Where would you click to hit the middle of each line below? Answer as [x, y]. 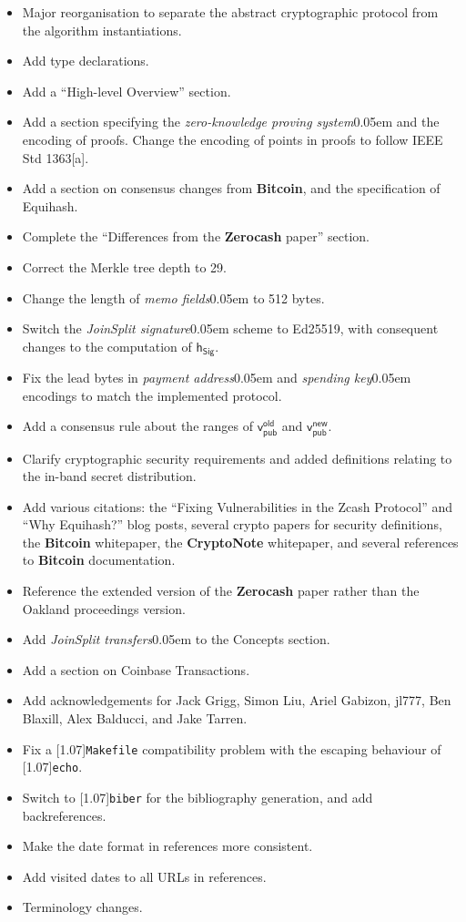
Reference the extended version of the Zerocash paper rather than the [221, 591]
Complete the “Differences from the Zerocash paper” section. [196, 236]
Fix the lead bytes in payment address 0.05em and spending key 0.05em [217, 378]
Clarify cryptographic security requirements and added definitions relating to [237, 458]
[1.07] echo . [52, 767]
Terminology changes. [82, 907]
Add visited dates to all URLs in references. [144, 876]
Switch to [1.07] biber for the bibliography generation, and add [198, 797]
